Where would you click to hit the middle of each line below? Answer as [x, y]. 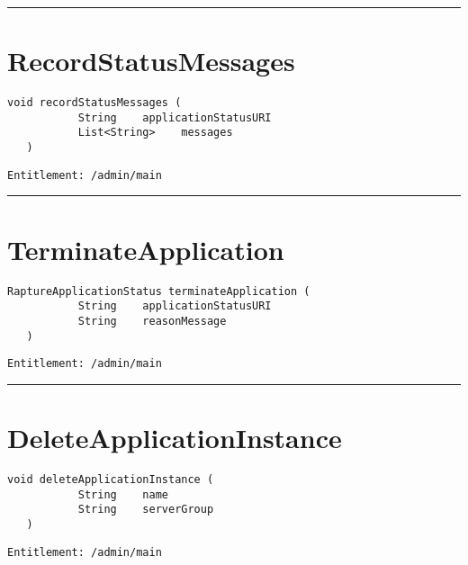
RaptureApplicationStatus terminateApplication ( [159, 291]
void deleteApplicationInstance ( [111, 479]
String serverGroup [146, 510]
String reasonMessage [152, 321]
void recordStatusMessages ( [94, 103]
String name [123, 494]
